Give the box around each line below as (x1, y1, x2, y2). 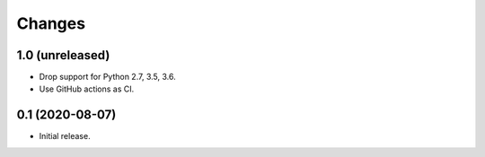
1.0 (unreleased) (16, 48, 110, 63)
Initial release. (39, 131, 91, 142)
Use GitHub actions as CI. (39, 83, 135, 94)
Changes (16, 13, 85, 33)
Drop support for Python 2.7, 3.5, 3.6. (39, 72, 176, 83)
